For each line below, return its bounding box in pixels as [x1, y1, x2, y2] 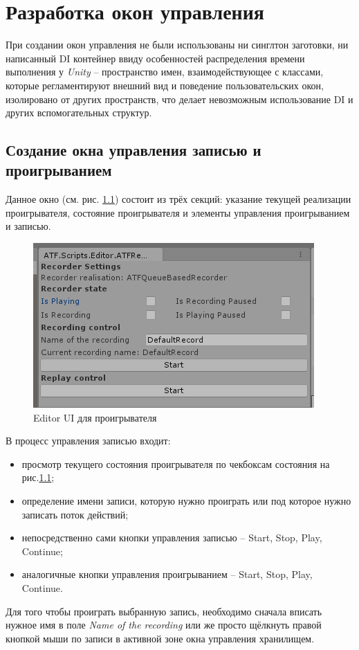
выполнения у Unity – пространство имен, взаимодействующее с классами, [6, 64, 324, 79]
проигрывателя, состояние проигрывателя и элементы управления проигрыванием [6, 205, 350, 219]
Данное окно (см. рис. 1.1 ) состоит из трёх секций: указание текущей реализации [6, 192, 351, 206]
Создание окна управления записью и [6, 139, 261, 161]
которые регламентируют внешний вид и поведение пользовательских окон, [6, 78, 324, 92]
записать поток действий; [21, 507, 129, 521]
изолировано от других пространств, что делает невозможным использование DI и [6, 91, 353, 106]
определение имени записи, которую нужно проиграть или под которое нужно [21, 494, 351, 508]
